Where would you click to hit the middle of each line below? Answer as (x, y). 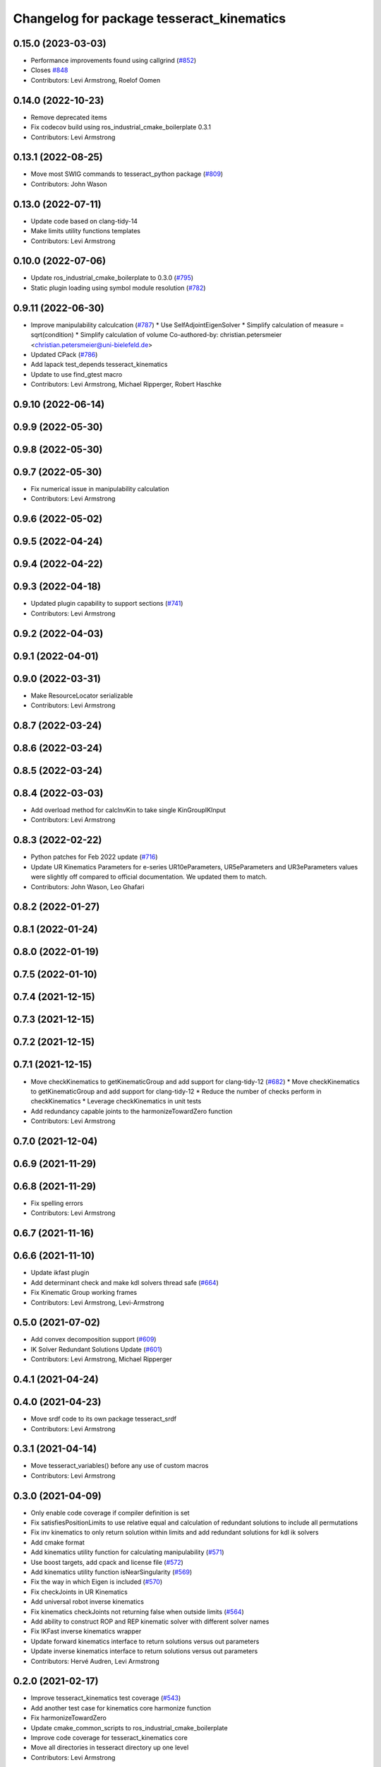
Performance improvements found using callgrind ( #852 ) (114, 61)
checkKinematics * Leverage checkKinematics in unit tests (116, 1101)
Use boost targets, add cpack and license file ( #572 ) (107, 1562)
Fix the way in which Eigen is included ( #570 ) (97, 1582)
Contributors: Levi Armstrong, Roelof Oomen (96, 80)
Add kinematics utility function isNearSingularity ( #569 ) (111, 1572)
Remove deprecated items (69, 117)
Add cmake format (58, 1542)
